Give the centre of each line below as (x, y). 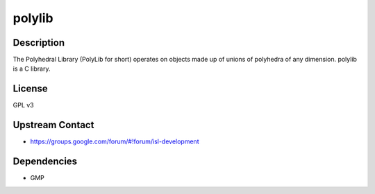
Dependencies (45, 162)
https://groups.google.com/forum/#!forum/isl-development (115, 141)
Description (39, 43)
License (30, 89)
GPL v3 (23, 105)
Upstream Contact (53, 125)
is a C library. (32, 69)
